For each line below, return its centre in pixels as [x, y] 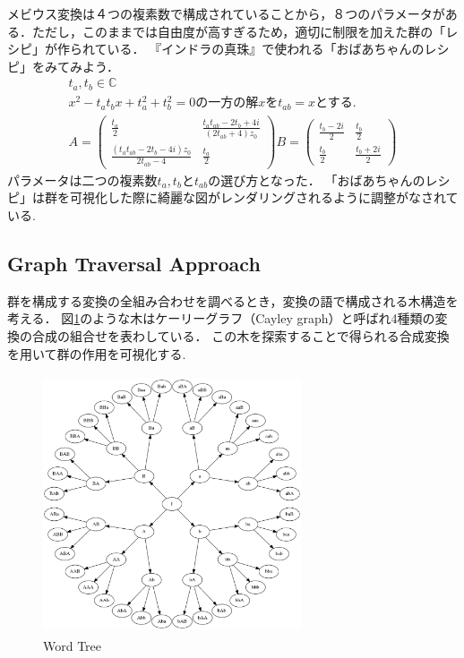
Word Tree [73, 645]
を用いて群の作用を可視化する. [97, 353]
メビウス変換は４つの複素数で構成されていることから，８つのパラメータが [226, 13]
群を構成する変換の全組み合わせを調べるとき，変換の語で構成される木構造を [233, 300]
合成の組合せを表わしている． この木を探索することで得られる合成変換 [241, 336]
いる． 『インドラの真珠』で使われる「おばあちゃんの [266, 49]
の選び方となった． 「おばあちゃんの [317, 179]
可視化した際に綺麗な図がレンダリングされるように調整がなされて [264, 197]
